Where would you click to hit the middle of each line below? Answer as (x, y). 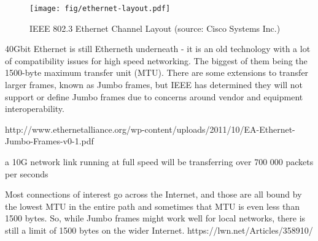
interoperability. (35, 109)
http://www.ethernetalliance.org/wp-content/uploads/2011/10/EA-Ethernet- (150, 129)
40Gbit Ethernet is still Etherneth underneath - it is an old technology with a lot (158, 49)
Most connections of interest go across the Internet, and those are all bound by (153, 194)
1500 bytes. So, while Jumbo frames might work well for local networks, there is (155, 218)
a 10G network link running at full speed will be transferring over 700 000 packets (159, 161)
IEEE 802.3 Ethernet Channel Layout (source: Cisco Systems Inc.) (155, 28)
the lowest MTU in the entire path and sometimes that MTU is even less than (152, 206)
